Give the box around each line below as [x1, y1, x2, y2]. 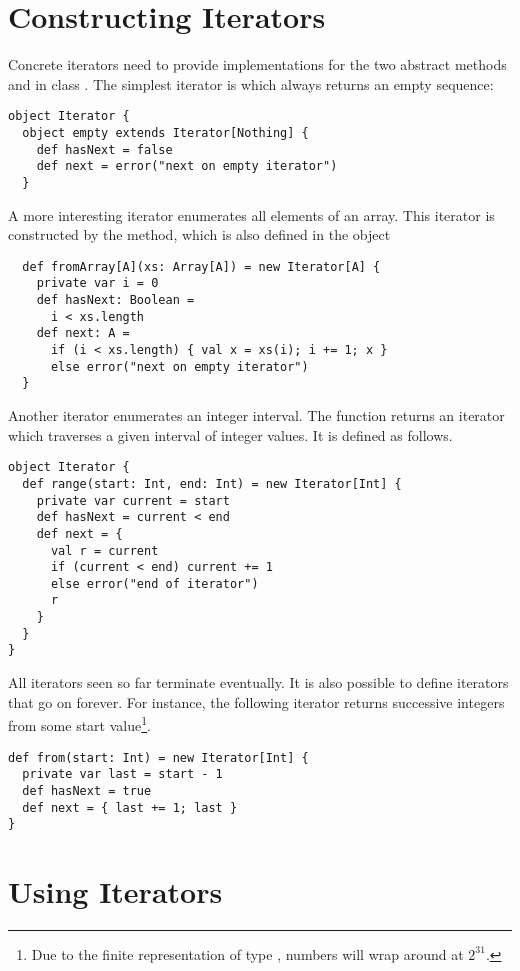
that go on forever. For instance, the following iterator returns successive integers [8, 691, 505, 712]
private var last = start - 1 [22, 767, 223, 782]
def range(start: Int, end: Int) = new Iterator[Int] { [22, 476, 402, 491]
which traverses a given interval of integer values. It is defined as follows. [8, 424, 453, 445]
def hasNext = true [22, 783, 152, 798]
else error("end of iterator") [50, 576, 259, 591]
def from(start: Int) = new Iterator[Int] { [8, 750, 309, 765]
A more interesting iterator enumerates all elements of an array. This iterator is [8, 204, 495, 225]
